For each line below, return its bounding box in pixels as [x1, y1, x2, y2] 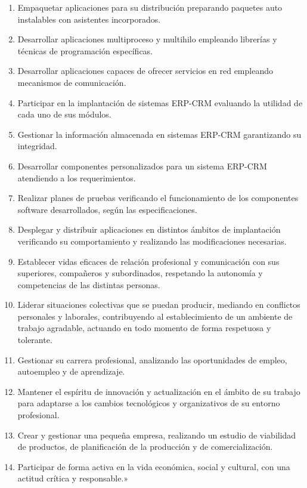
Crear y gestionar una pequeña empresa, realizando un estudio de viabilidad [17, 428, 296, 441]
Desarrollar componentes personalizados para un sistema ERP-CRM [17, 159, 267, 172]
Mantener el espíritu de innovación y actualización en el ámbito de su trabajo [17, 385, 300, 397]
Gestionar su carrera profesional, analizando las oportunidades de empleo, [17, 353, 287, 366]
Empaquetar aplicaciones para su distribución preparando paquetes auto [17, 1, 283, 13]
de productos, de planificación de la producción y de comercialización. [17, 440, 273, 453]
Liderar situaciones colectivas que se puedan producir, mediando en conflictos [17, 298, 300, 311]
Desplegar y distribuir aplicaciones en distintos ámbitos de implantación [17, 223, 281, 236]
